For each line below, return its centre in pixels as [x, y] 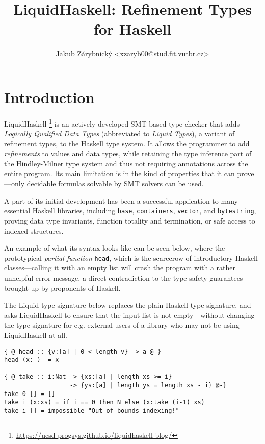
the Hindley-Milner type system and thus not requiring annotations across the [126, 163]
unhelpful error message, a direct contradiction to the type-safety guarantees [124, 277]
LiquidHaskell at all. [36, 335]
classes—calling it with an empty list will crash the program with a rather [120, 268]
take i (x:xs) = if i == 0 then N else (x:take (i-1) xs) [104, 402]
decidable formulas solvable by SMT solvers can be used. [115, 183]
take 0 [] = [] [30, 394]
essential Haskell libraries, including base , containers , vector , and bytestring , [130, 211]
